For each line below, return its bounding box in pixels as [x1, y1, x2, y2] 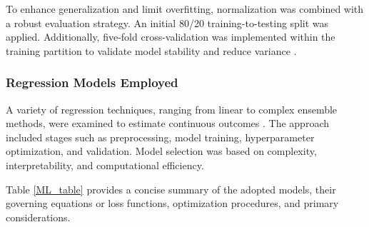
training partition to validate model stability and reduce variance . [6, 43, 297, 58]
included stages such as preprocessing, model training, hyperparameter [6, 129, 315, 144]
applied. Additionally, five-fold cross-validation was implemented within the [6, 29, 335, 44]
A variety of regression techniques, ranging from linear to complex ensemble [6, 101, 338, 116]
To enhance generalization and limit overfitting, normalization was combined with [6, 1, 364, 16]
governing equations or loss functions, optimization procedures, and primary [6, 196, 339, 211]
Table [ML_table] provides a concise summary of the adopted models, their [6, 181, 336, 196]
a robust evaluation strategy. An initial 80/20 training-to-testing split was [6, 15, 329, 30]
